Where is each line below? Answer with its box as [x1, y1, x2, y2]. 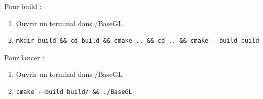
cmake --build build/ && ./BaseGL [16, 88, 132, 95]
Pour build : [4, 1, 42, 11]
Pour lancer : [4, 52, 45, 62]
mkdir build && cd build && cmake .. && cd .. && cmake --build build [16, 37, 259, 45]
